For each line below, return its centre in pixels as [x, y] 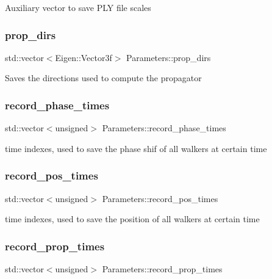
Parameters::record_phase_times [164, 128]
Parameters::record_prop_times [162, 269]
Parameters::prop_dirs [169, 57]
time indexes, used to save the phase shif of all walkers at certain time [136, 148]
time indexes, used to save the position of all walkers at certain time [132, 219]
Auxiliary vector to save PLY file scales [78, 7]
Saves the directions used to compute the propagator [103, 78]
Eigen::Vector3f [84, 57]
